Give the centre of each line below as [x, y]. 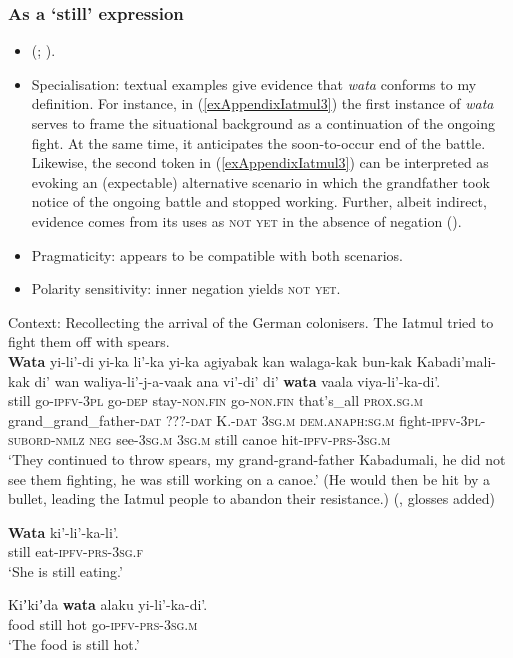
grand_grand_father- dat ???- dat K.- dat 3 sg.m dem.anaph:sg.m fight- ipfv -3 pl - [247, 419]
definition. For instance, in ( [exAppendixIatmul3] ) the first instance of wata [262, 103]
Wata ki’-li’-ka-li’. [63, 531]
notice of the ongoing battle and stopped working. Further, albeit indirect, [259, 201]
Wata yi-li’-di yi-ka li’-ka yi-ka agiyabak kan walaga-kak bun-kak [210, 360]
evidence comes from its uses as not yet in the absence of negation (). [246, 220]
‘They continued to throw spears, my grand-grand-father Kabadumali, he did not [257, 458]
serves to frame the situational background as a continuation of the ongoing [263, 123]
